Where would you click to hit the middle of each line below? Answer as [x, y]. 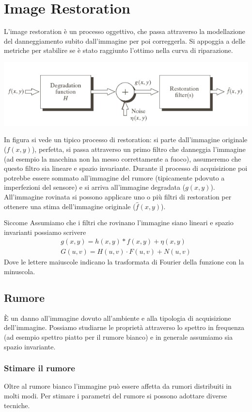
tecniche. [17, 405]
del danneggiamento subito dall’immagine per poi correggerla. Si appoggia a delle [125, 41]
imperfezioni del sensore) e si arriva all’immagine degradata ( [95, 187]
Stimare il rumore [39, 368]
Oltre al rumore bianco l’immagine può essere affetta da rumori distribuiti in [118, 386]
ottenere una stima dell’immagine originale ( [70, 206]
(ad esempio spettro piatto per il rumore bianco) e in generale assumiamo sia [118, 337]
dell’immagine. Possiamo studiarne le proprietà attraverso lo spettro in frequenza [124, 327]
